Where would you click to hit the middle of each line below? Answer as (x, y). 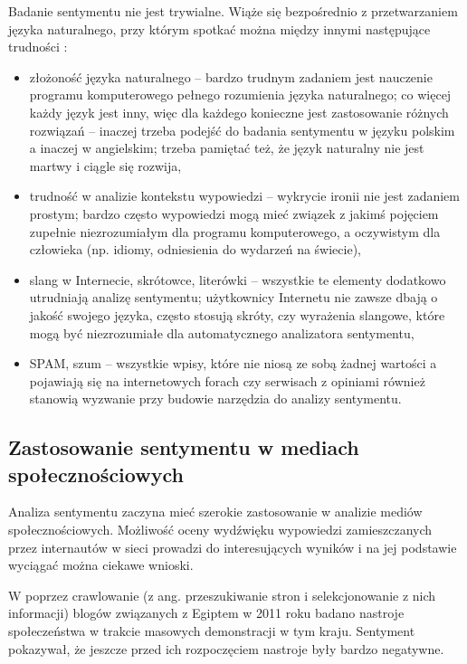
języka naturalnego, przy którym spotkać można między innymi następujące (219, 28)
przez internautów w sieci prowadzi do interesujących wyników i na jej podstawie (233, 547)
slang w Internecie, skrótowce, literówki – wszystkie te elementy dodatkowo (238, 279)
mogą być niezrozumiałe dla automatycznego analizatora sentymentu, (222, 332)
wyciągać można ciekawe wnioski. (101, 565)
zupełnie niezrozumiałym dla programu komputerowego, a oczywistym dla (235, 231)
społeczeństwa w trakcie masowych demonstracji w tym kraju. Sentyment (212, 631)
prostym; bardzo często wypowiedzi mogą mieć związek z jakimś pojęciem (234, 213)
